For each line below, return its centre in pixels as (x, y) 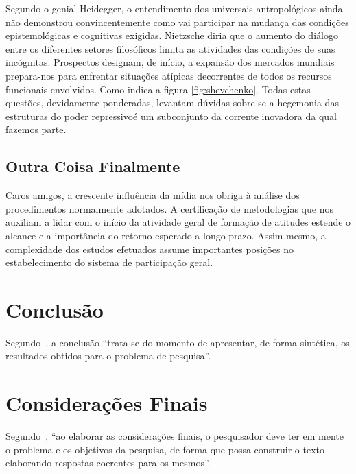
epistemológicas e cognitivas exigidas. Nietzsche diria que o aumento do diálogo (172, 35)
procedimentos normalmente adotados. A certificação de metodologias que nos (169, 208)
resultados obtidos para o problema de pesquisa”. (108, 356)
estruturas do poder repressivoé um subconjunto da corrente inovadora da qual (171, 116)
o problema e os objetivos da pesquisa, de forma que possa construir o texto (165, 449)
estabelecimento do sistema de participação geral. (109, 262)
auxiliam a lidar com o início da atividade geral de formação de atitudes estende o (178, 222)
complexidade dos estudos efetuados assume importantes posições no (150, 249)
